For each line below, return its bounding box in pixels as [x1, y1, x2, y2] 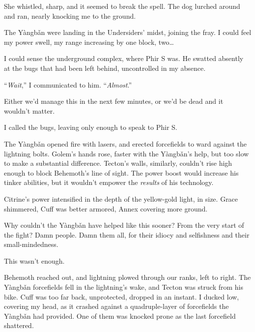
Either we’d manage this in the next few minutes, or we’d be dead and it [4, 96, 224, 106]
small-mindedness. [4, 239, 58, 249]
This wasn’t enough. [4, 255, 65, 266]
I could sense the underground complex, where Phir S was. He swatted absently [4, 53, 244, 63]
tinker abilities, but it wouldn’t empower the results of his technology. [4, 177, 214, 187]
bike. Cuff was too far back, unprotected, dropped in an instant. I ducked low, [4, 291, 239, 302]
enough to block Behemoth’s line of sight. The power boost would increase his [4, 167, 239, 178]
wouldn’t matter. [4, 105, 55, 116]
